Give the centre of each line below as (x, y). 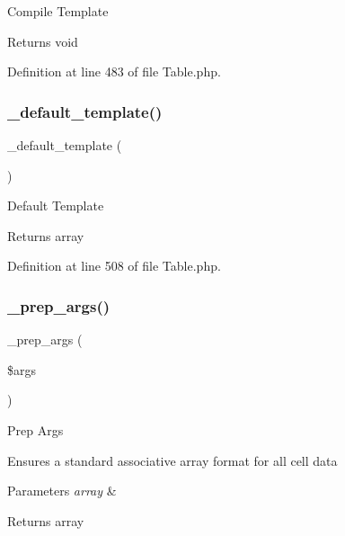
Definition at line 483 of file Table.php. (114, 71)
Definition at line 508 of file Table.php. (114, 266)
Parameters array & (62, 491)
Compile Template (58, 11)
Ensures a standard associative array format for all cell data (172, 460)
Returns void (43, 41)
